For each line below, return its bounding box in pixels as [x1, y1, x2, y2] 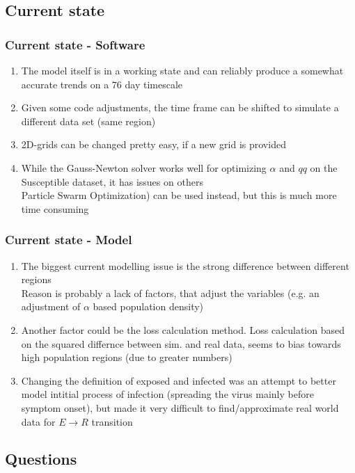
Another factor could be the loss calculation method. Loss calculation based [21, 322, 345, 337]
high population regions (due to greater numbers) [21, 350, 232, 364]
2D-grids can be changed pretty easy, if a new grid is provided [21, 137, 286, 152]
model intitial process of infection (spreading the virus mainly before [21, 387, 314, 401]
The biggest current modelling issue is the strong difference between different [21, 258, 349, 273]
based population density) [93, 299, 204, 314]
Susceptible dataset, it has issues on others [21, 174, 203, 189]
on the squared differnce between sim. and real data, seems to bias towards [21, 336, 341, 351]
